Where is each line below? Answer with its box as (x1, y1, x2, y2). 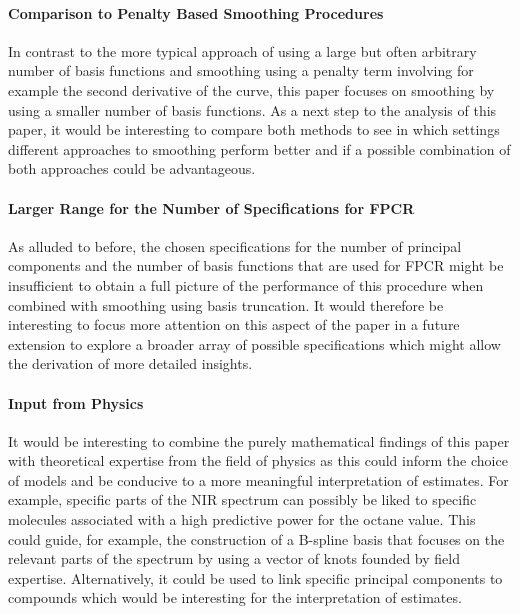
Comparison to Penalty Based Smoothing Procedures (8, 2, 384, 23)
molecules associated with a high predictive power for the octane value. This (8, 509, 476, 530)
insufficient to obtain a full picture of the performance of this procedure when (8, 274, 484, 295)
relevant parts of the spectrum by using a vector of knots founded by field (8, 548, 460, 569)
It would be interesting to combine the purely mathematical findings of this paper (8, 430, 510, 451)
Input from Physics (8, 392, 144, 413)
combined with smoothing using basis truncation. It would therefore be (8, 294, 444, 315)
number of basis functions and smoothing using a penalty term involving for (8, 60, 474, 81)
